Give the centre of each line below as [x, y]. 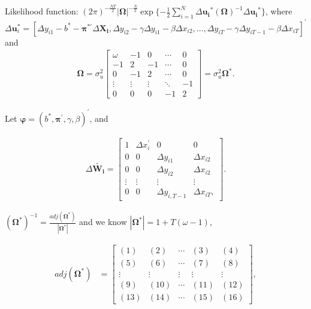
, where [279, 11]
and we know [103, 222]
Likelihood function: [42, 11]
